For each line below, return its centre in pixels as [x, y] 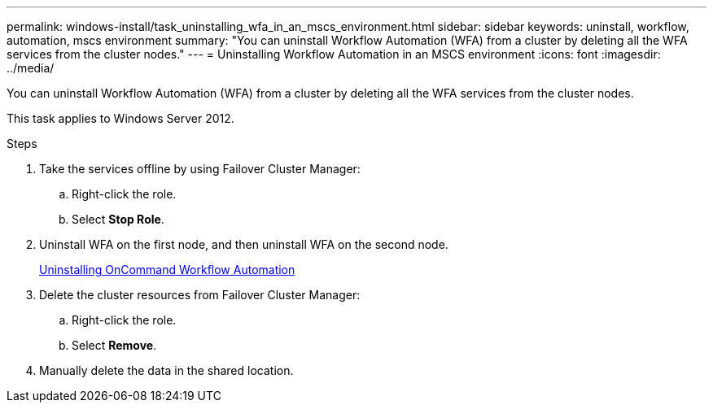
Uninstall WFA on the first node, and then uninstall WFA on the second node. [244, 244]
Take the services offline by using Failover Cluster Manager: [200, 169]
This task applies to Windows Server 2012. [120, 118]
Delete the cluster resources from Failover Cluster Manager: [200, 295]
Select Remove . [114, 345]
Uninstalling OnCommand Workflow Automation [167, 270]
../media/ [31, 68]
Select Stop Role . [118, 219]
